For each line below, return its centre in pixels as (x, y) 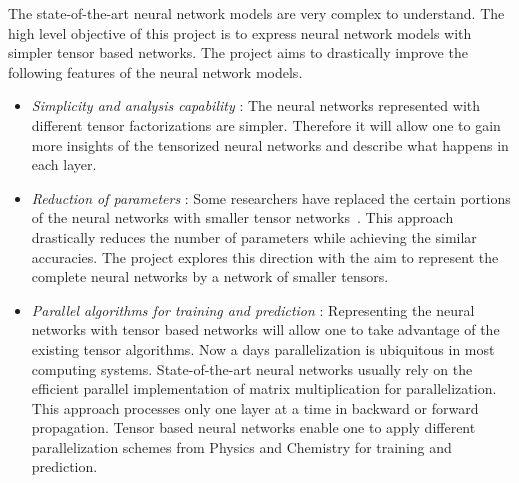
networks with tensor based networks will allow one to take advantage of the (265, 329)
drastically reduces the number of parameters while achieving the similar (254, 236)
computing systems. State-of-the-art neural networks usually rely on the (252, 368)
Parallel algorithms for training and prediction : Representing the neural (253, 309)
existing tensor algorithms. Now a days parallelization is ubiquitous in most (263, 348)
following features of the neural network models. (155, 71)
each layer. (64, 164)
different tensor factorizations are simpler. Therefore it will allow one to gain (266, 124)
